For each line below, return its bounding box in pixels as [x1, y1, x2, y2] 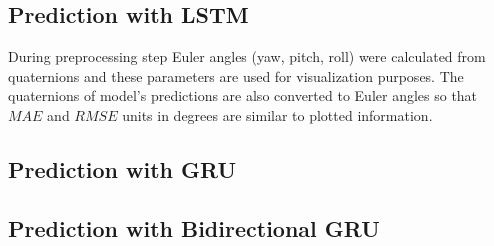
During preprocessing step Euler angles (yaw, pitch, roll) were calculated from [8, 46, 486, 67]
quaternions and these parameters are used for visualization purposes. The [8, 65, 464, 86]
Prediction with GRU [8, 153, 237, 184]
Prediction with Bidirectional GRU [8, 212, 380, 243]
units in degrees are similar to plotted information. [122, 104, 433, 125]
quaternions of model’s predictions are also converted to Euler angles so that [8, 85, 478, 106]
